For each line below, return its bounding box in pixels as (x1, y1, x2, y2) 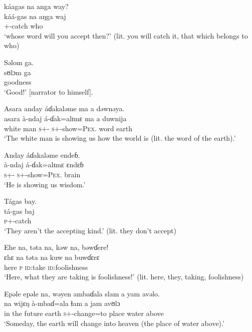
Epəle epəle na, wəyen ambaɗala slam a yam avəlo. (4, 288, 160, 298)
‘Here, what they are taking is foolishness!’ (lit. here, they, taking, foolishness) (4, 271, 244, 282)
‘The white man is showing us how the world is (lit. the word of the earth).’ (4, 133, 236, 143)
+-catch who (4, 21, 43, 31)
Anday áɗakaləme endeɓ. (4, 149, 80, 160)
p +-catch (4, 215, 32, 226)
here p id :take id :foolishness (4, 261, 88, 272)
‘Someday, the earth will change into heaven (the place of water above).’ (4, 317, 224, 328)
